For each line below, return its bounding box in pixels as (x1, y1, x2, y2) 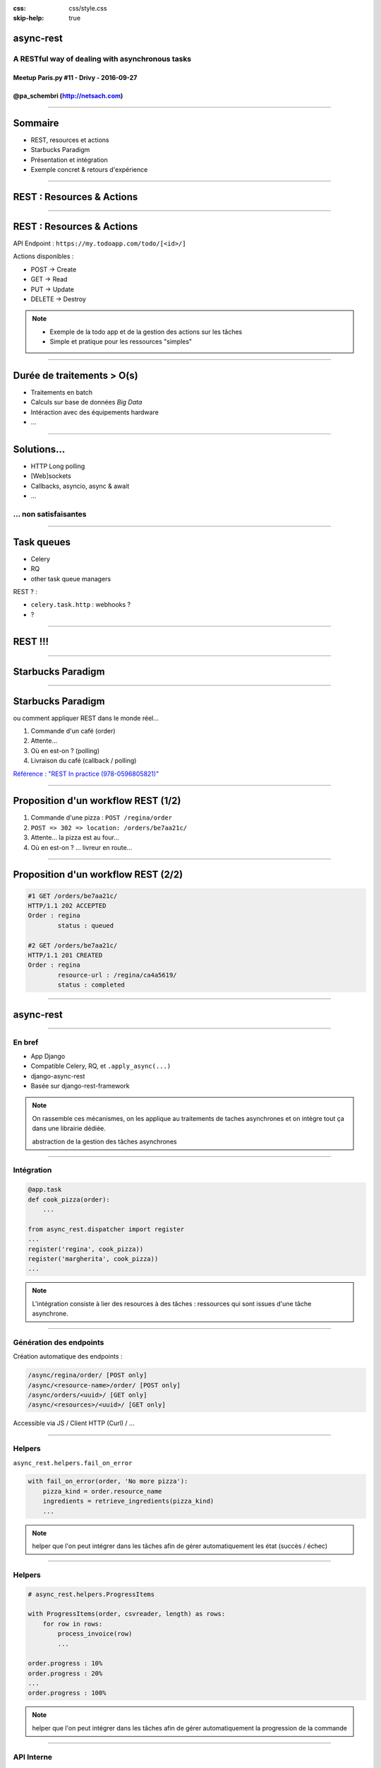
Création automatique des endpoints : (13, 1352, 123, 1361)
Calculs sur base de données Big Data (30, 398, 143, 407)
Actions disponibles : (13, 252, 74, 261)
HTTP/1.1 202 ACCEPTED (28, 902, 107, 910)
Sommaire (13, 117, 59, 129)
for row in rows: (42, 1619, 103, 1628)
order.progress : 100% (28, 1689, 107, 1697)
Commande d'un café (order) (30, 727, 116, 735)
